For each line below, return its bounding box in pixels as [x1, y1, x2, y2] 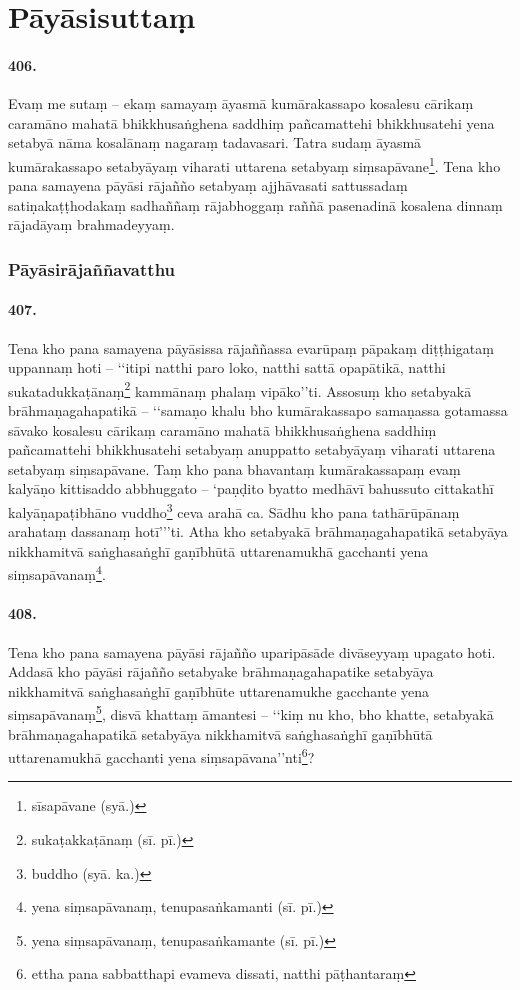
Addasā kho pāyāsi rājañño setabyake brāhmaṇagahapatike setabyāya [8, 661, 434, 682]
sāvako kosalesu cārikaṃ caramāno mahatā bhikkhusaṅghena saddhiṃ [8, 419, 437, 440]
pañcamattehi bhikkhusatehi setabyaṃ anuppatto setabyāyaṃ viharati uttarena [8, 439, 496, 460]
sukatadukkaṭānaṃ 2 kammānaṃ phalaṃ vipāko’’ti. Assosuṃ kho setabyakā [8, 377, 472, 401]
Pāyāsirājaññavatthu [8, 256, 176, 281]
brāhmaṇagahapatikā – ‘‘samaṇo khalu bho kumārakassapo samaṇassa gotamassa [8, 400, 508, 421]
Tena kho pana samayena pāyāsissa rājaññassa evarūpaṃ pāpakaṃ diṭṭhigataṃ [8, 337, 494, 358]
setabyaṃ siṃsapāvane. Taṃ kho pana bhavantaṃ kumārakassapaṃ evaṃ [8, 458, 461, 479]
